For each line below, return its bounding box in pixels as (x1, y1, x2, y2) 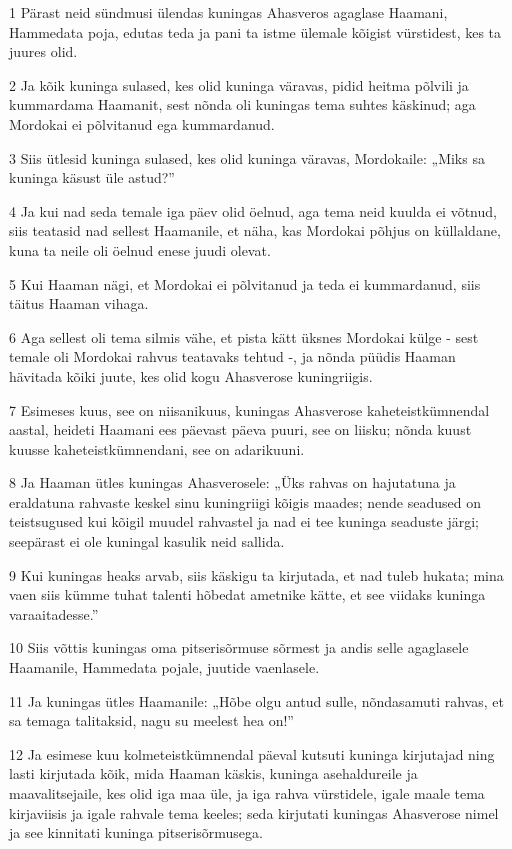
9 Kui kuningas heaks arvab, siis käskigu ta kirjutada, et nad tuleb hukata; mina (9, 564, 504, 585)
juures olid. (9, 41, 78, 62)
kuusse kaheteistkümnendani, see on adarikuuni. (9, 438, 305, 459)
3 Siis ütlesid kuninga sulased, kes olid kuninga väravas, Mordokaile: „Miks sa (9, 147, 485, 168)
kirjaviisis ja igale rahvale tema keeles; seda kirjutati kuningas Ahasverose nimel (9, 802, 499, 823)
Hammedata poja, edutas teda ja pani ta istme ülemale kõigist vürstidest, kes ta (9, 21, 502, 42)
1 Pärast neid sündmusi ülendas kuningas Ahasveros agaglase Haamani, (9, 2, 448, 22)
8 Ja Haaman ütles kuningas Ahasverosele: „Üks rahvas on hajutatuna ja (9, 472, 456, 493)
